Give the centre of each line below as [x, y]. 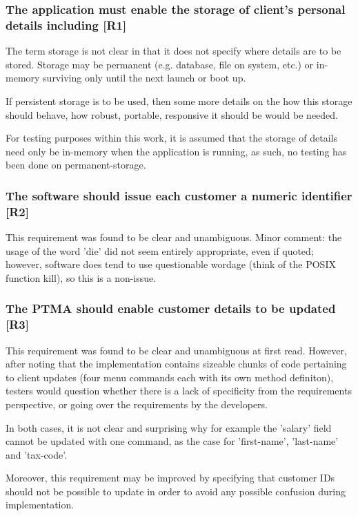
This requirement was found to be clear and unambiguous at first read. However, [176, 350]
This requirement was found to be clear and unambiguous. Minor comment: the [174, 237]
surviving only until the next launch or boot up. [145, 78]
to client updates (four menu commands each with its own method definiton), [170, 377]
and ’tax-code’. [37, 454]
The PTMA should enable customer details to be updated [171, 308]
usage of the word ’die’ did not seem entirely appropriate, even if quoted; [160, 250]
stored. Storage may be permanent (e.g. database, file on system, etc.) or [160, 64]
